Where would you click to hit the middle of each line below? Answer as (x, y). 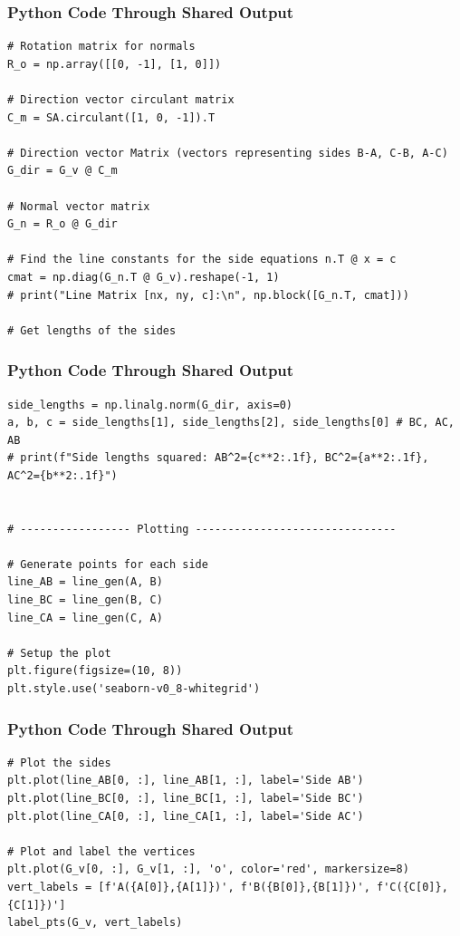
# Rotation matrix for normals (101, 47)
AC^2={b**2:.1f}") (62, 475)
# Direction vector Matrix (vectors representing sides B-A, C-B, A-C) (228, 153)
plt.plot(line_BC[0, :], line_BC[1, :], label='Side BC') (186, 799)
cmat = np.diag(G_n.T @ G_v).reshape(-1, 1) (144, 277)
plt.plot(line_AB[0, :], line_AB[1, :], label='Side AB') (186, 781)
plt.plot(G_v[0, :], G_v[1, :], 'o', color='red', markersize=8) (208, 869)
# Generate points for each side (108, 564)
